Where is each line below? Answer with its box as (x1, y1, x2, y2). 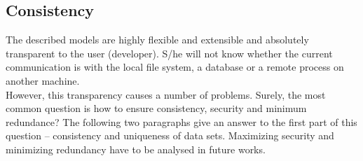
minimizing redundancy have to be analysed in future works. (6, 141, 266, 156)
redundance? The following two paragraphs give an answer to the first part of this (6, 114, 357, 129)
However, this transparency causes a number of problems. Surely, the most (6, 87, 326, 101)
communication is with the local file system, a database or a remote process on (6, 59, 344, 74)
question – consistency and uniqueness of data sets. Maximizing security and (6, 128, 334, 143)
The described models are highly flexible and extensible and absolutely (6, 32, 309, 47)
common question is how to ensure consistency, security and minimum (6, 101, 307, 115)
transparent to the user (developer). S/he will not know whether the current (6, 45, 333, 60)
